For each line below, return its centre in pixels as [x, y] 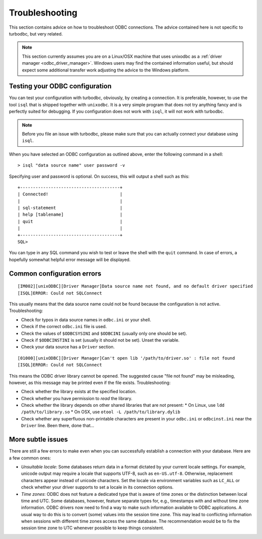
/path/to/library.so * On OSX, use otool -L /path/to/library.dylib [101, 412]
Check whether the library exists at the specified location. [79, 392]
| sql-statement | [70, 208]
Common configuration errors [55, 273]
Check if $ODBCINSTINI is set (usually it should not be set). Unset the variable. [100, 340]
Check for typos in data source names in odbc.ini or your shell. [86, 320]
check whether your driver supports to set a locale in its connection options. [97, 487]
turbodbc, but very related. [36, 34]
